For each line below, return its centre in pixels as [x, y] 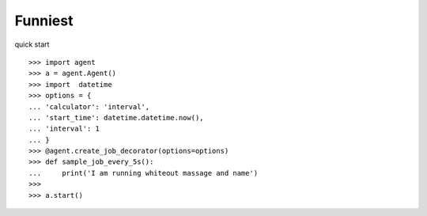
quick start [32, 44]
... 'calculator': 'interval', [89, 106]
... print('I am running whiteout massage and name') [144, 173]
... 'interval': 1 [64, 129]
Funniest [44, 21]
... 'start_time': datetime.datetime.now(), [117, 117]
